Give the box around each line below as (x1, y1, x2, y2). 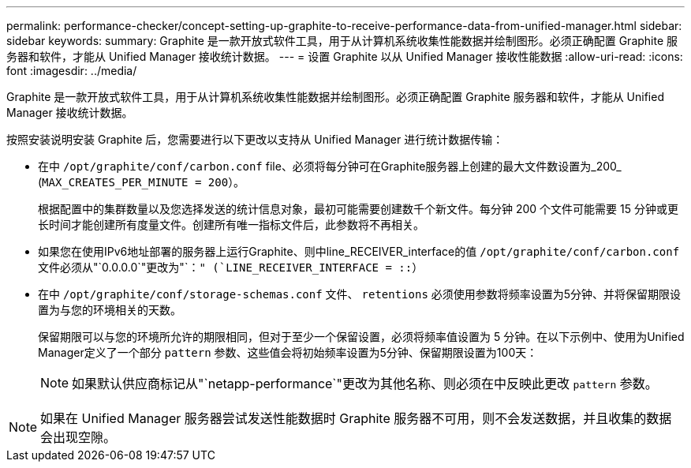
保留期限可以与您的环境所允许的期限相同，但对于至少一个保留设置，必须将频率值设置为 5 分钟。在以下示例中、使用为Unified (38, 330, 685, 343)
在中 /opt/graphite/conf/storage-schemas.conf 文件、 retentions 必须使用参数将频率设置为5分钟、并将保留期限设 (38, 287, 682, 301)
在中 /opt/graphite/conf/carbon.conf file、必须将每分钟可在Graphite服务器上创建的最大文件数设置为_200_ (38, 159, 622, 173)
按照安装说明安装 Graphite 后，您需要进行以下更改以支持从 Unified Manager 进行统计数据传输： (6, 133, 504, 146)
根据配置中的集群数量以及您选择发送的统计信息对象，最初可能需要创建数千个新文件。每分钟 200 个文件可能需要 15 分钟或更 (38, 202, 678, 215)
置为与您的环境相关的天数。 (38, 303, 181, 316)
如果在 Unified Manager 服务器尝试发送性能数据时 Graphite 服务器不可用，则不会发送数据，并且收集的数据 (40, 410, 672, 426)
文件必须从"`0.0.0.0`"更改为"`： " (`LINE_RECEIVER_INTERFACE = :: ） (38, 260, 424, 274)
